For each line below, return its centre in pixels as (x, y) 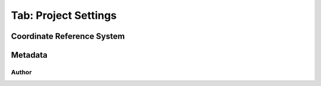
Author (21, 72)
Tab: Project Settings (64, 15)
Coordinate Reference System (68, 36)
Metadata (29, 55)
